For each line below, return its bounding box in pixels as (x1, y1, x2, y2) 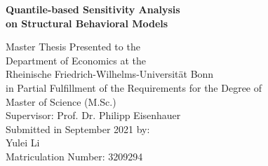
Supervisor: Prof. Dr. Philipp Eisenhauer (6, 108, 181, 123)
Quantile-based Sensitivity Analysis (6, 2, 180, 16)
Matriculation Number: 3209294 (6, 148, 143, 163)
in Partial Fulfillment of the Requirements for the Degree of (6, 80, 262, 95)
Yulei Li (6, 135, 40, 150)
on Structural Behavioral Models (6, 15, 168, 30)
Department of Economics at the (6, 53, 146, 67)
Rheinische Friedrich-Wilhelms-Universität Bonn (6, 67, 214, 81)
